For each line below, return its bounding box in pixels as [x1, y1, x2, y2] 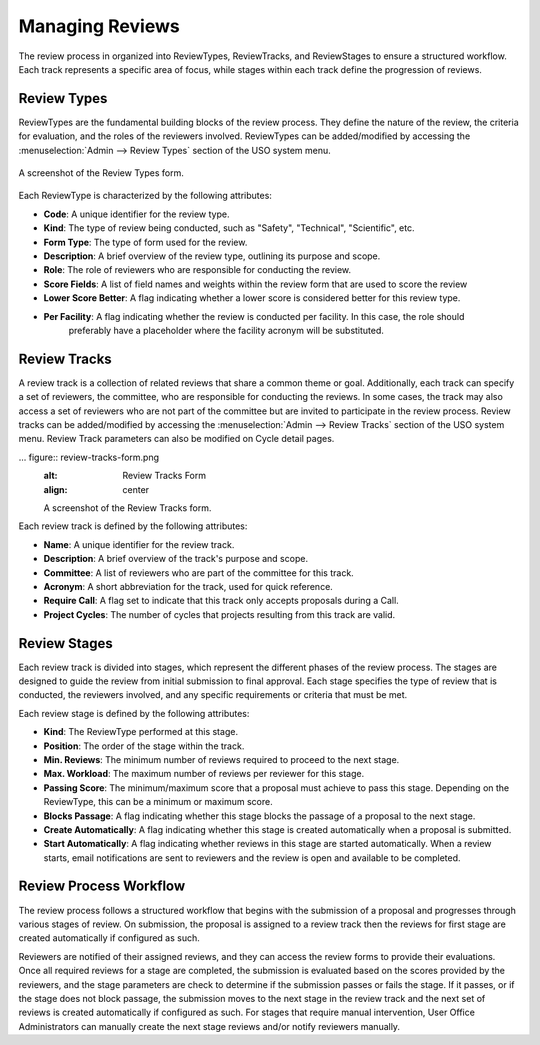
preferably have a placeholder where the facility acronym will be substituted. [68, 324, 385, 336]
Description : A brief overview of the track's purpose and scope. [43, 553, 309, 565]
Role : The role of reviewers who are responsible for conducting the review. [43, 264, 352, 276]
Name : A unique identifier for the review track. [43, 538, 235, 550]
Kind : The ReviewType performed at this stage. [43, 726, 239, 738]
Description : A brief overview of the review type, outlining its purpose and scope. [43, 250, 381, 262]
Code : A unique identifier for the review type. [43, 208, 230, 220]
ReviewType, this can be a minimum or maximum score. [43, 796, 274, 808]
